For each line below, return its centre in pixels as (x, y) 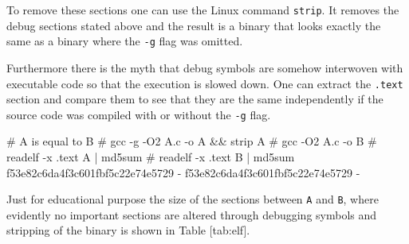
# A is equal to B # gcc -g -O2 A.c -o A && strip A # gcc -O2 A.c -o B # (192, 141)
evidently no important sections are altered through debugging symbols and (192, 214)
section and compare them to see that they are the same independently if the (195, 99)
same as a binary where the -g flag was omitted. (125, 41)
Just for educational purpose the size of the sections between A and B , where (193, 199)
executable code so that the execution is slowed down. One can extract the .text (205, 83)
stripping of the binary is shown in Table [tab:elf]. (128, 230)
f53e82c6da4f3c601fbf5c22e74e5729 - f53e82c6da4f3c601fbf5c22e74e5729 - (183, 172)
